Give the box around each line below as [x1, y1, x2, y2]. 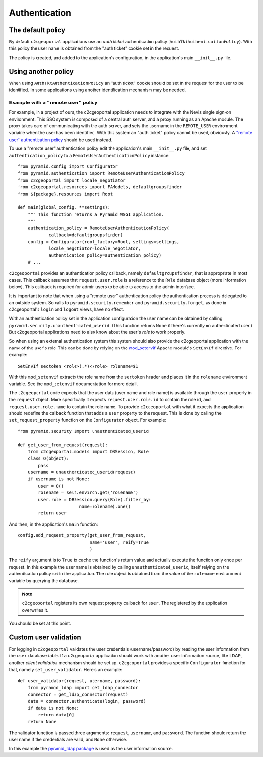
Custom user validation [9, 633, 81, 641]
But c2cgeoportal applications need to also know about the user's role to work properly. [9, 329, 186, 335]
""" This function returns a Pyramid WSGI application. [27, 211, 164, 217]
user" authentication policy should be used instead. [9, 137, 113, 143]
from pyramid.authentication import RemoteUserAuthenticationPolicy [18, 171, 185, 176]
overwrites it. [22, 607, 49, 613]
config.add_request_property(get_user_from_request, [18, 532, 146, 538]
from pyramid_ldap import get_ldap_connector [27, 685, 139, 690]
